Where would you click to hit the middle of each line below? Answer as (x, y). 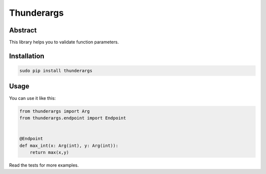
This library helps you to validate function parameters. (64, 42)
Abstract (23, 30)
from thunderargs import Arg (55, 111)
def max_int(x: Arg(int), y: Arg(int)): (69, 145)
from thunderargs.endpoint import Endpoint (73, 118)
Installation (27, 56)
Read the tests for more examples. (44, 165)
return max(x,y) (49, 152)
